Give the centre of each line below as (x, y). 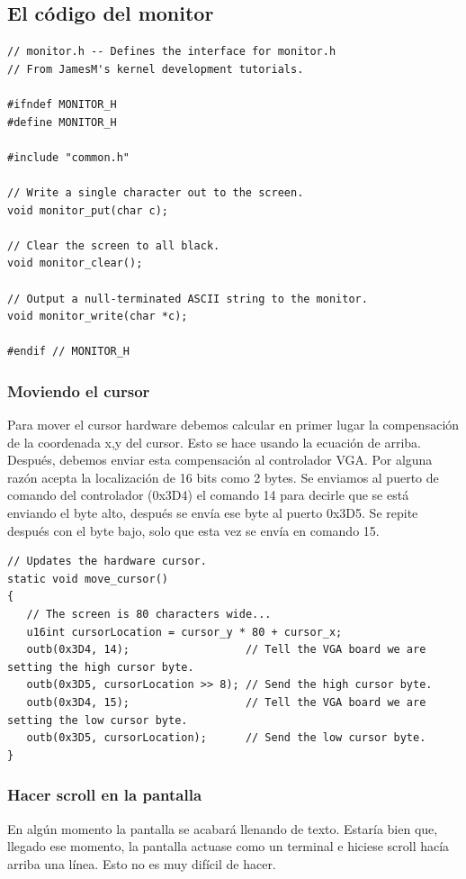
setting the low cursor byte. (98, 720)
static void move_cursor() (88, 579)
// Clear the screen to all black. (114, 245)
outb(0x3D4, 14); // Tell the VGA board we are (226, 650)
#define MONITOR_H (62, 122)
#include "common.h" (69, 157)
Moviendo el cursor (79, 390)
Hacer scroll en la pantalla (105, 795)
